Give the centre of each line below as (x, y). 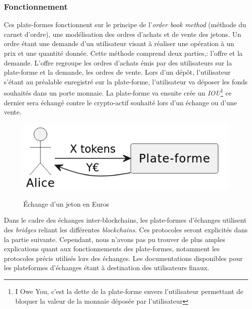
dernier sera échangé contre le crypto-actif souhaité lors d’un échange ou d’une (120, 102)
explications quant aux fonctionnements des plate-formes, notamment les (112, 249)
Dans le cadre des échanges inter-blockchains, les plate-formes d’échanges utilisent (125, 220)
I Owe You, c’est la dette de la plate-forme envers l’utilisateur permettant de (129, 291)
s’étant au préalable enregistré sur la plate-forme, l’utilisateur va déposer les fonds (126, 81)
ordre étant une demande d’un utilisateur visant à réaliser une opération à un (119, 43)
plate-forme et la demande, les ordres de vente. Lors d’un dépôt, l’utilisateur (117, 72)
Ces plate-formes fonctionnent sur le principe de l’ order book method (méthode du (125, 24)
